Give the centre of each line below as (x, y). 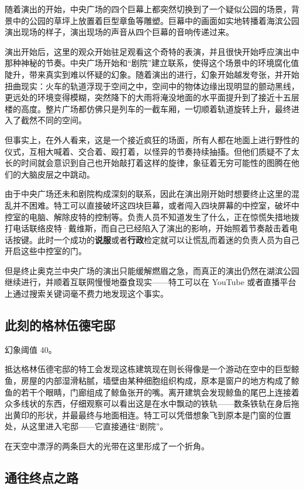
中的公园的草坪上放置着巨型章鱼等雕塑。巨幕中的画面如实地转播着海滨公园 (156, 20)
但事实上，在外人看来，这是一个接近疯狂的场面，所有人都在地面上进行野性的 (152, 139)
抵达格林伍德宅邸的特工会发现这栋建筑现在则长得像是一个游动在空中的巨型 (148, 369)
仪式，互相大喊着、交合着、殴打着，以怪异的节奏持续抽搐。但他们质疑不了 (148, 151)
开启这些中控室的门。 (46, 251)
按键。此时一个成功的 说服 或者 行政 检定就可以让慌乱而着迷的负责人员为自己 (156, 239)
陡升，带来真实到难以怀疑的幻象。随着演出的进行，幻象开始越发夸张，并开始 (152, 74)
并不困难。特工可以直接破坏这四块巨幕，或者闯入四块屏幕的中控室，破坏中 (156, 205)
